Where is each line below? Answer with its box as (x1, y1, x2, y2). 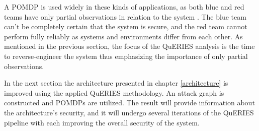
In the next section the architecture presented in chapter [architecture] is (4, 78, 228, 88)
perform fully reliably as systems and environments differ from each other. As (4, 31, 243, 41)
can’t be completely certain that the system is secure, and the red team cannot (4, 21, 247, 32)
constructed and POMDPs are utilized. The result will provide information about (4, 97, 255, 108)
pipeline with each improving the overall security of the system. (4, 117, 200, 127)
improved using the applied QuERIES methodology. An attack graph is (4, 87, 224, 98)
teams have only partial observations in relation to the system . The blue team (4, 11, 246, 22)
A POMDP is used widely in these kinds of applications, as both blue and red (4, 2, 244, 12)
